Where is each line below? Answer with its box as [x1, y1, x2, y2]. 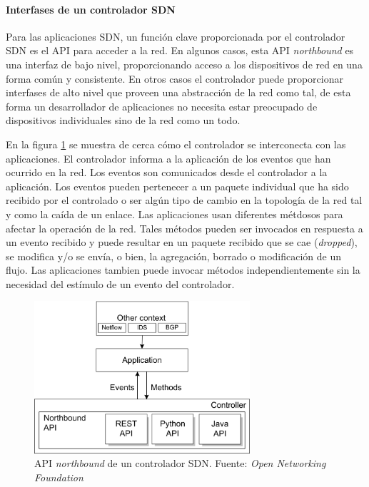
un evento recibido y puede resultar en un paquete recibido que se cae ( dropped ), [6, 235, 358, 250]
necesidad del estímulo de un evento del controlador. [6, 276, 235, 291]
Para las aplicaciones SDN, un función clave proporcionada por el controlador [6, 29, 345, 43]
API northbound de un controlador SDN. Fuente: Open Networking [34, 456, 326, 471]
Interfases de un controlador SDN [6, 1, 176, 16]
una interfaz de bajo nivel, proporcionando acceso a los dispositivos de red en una [6, 56, 363, 71]
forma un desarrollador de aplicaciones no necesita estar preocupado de [6, 98, 318, 113]
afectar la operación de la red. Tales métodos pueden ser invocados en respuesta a [6, 220, 363, 235]
